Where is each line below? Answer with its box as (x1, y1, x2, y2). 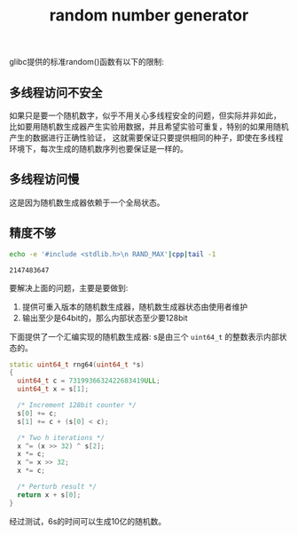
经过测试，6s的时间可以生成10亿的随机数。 (9, 515, 167, 526)
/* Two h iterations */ (17, 433, 105, 442)
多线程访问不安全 (9, 85, 103, 100)
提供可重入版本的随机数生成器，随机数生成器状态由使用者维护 (21, 301, 248, 311)
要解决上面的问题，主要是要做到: (9, 282, 129, 293)
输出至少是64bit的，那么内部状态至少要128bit (21, 312, 188, 323)
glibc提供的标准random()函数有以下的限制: (9, 57, 164, 67)
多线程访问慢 (9, 172, 80, 187)
